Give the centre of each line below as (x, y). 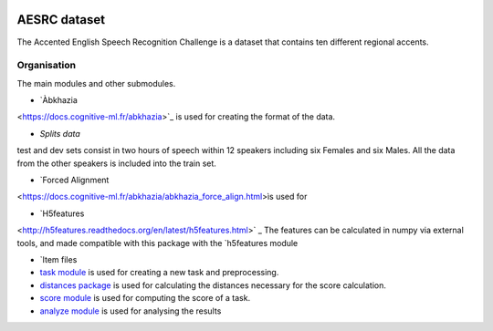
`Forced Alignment (74, 180)
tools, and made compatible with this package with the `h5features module (157, 243)
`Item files (58, 259)
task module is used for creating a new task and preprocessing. (159, 273)
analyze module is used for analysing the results (131, 311)
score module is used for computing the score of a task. (145, 298)
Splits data (60, 133)
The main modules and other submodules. (96, 83)
